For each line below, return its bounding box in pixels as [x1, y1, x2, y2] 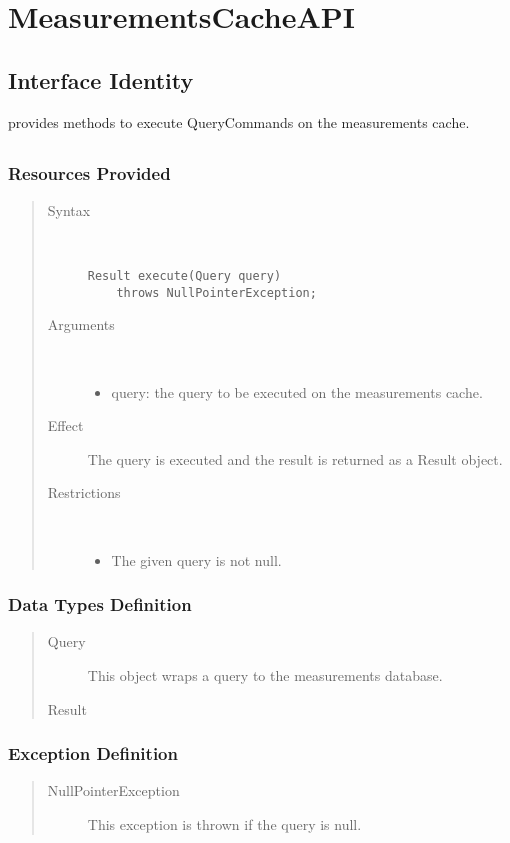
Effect [47, 415, 84, 436]
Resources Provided [8, 160, 171, 185]
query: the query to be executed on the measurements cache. [111, 381, 483, 402]
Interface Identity [8, 64, 194, 95]
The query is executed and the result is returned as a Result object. [87, 448, 503, 469]
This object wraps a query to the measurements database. [87, 664, 443, 685]
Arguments [47, 314, 115, 335]
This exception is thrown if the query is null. [87, 813, 362, 834]
